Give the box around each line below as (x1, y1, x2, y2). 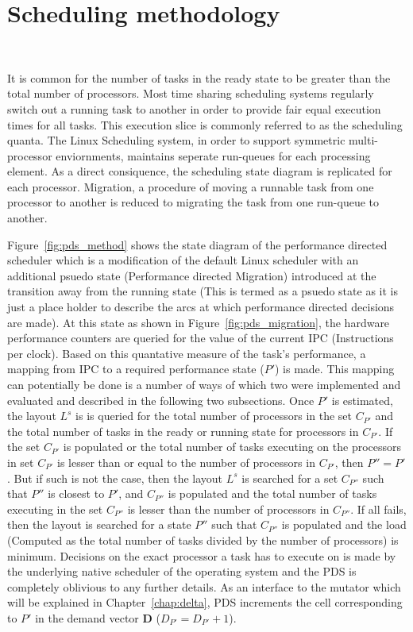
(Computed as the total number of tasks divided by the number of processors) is (7, 531, 399, 548)
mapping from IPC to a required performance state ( (7, 360, 264, 377)
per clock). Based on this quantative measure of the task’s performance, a (7, 345, 366, 361)
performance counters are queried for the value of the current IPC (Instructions (7, 329, 394, 346)
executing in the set (7, 500, 103, 517)
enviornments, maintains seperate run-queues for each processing (56, 147, 371, 164)
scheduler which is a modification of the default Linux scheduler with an (7, 252, 359, 268)
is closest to (48, 485, 105, 502)
